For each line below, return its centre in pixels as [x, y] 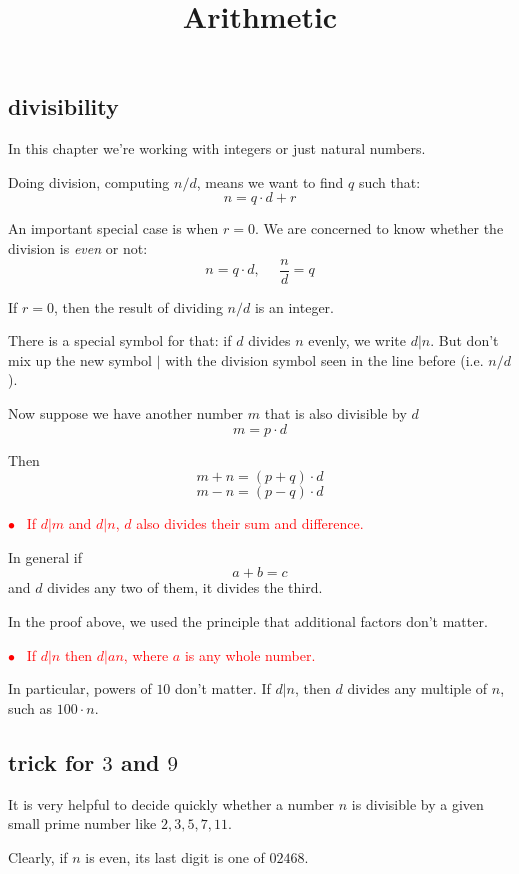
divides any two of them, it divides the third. [185, 587]
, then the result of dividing [138, 306]
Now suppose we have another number [126, 413]
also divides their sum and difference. [250, 523]
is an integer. [294, 306]
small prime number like [82, 823]
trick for [51, 761]
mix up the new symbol [80, 359]
